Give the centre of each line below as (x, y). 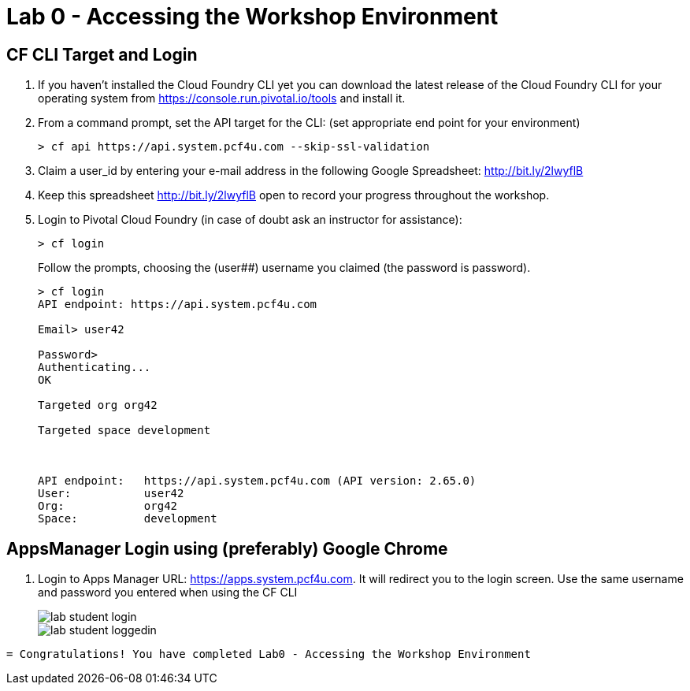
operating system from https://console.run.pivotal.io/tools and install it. (222, 98)
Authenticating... (95, 368)
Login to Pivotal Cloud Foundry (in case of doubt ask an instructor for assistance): (250, 220)
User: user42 (111, 494)
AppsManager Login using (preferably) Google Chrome (227, 548)
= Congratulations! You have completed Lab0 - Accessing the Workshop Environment (269, 654)
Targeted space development (124, 431)
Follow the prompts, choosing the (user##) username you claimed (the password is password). (284, 268)
